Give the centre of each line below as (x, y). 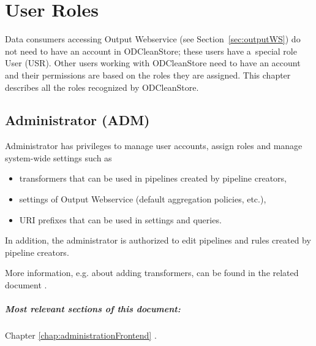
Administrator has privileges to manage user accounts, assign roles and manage (154, 146)
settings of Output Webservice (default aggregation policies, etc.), (143, 199)
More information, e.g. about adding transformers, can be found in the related (152, 273)
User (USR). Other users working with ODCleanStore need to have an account (153, 63)
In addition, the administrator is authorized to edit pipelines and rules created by (158, 240)
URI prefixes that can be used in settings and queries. (120, 219)
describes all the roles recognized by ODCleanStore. (102, 87)
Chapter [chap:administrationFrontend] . (81, 335)
